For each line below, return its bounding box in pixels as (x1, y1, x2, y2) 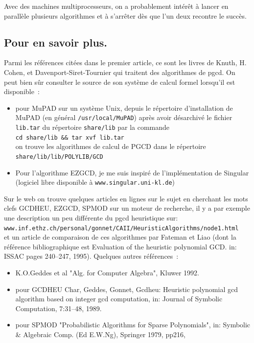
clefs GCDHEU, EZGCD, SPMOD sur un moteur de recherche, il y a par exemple (4, 203, 250, 213)
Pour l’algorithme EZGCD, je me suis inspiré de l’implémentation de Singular (15, 167, 249, 177)
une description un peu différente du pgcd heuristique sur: (4, 213, 178, 223)
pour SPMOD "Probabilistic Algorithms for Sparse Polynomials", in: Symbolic (15, 319, 251, 330)
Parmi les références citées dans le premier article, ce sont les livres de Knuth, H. (4, 57, 247, 68)
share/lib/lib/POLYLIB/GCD (15, 153, 103, 160)
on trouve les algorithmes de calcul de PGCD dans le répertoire (15, 141, 206, 151)
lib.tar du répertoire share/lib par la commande (15, 122, 170, 132)
